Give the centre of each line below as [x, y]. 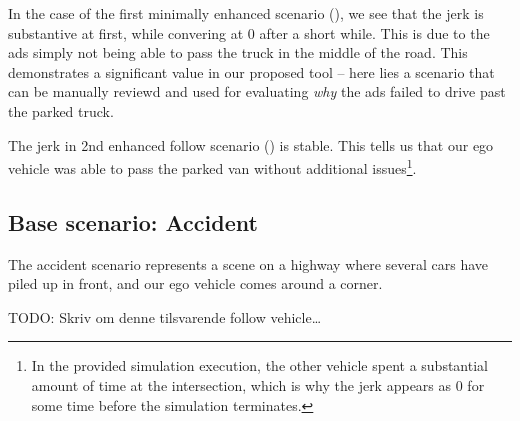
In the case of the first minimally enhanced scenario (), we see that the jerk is [246, 13]
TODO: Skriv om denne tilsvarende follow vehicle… [165, 316]
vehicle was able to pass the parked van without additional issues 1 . [212, 166]
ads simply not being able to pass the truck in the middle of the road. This [238, 52]
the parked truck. [61, 110]
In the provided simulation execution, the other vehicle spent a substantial [259, 365]
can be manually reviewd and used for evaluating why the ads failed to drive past [257, 91]
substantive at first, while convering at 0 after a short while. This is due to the [249, 32]
